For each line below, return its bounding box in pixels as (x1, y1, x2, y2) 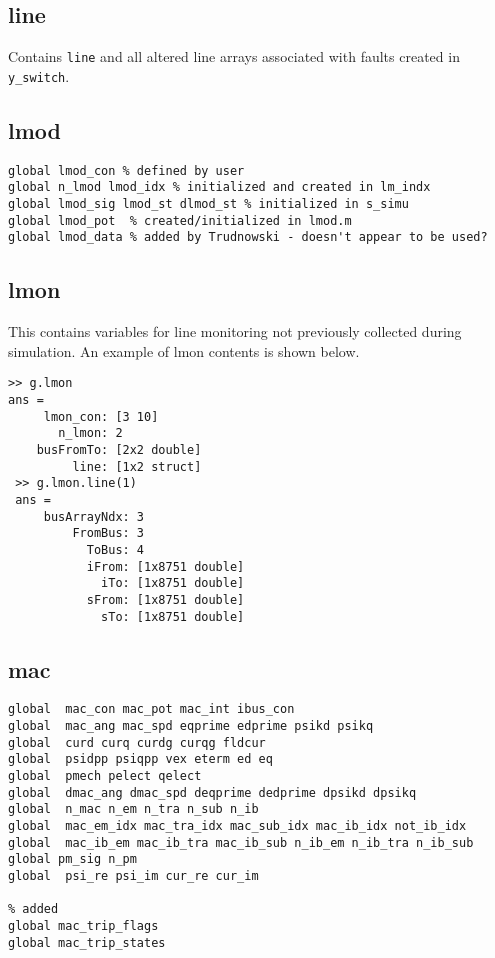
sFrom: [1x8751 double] (86, 592, 245, 607)
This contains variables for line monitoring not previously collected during (8, 321, 462, 342)
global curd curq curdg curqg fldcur (8, 735, 266, 750)
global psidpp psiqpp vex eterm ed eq (8, 752, 273, 767)
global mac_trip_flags (8, 918, 159, 933)
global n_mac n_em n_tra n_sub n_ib (8, 802, 259, 817)
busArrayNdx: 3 (43, 509, 145, 524)
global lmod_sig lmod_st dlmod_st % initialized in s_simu (8, 197, 409, 212)
